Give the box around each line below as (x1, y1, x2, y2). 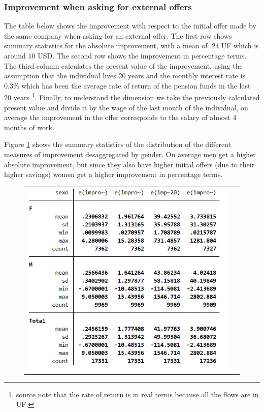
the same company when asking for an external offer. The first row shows (4, 30, 232, 41)
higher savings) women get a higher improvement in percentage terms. (4, 169, 223, 180)
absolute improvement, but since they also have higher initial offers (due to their (4, 159, 255, 169)
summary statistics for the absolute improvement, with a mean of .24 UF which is (4, 40, 259, 51)
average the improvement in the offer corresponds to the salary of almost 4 (4, 112, 237, 123)
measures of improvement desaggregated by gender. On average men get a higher (4, 149, 256, 159)
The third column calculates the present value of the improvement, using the (4, 60, 243, 71)
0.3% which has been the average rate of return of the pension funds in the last (4, 80, 251, 91)
